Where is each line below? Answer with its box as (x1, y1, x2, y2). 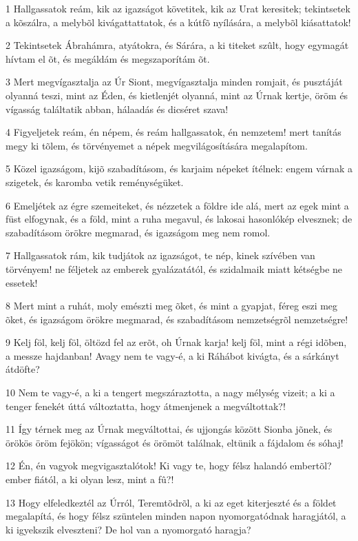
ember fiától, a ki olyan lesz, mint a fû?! (6, 472, 174, 487)
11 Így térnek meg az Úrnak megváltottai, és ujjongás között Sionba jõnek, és (6, 422, 333, 436)
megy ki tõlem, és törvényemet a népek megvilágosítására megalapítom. (6, 138, 308, 152)
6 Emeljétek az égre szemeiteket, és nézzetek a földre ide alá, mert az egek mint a (6, 198, 349, 212)
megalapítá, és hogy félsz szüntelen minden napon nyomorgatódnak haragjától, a (6, 509, 346, 523)
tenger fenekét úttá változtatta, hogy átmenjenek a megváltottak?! (6, 398, 286, 413)
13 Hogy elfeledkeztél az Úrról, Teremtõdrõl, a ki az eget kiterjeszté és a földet (6, 495, 337, 509)
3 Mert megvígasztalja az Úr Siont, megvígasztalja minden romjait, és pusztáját (6, 74, 343, 89)
